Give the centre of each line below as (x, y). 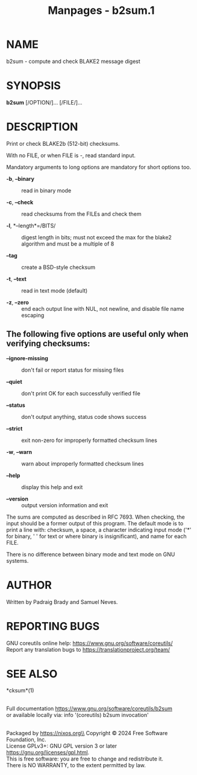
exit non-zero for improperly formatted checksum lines (89, 440)
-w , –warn (19, 452)
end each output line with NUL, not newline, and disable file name (103, 308)
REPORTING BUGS (53, 626)
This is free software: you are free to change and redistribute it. (85, 759)
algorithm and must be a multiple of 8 (68, 244)
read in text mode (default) (55, 290)
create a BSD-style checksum (58, 267)
